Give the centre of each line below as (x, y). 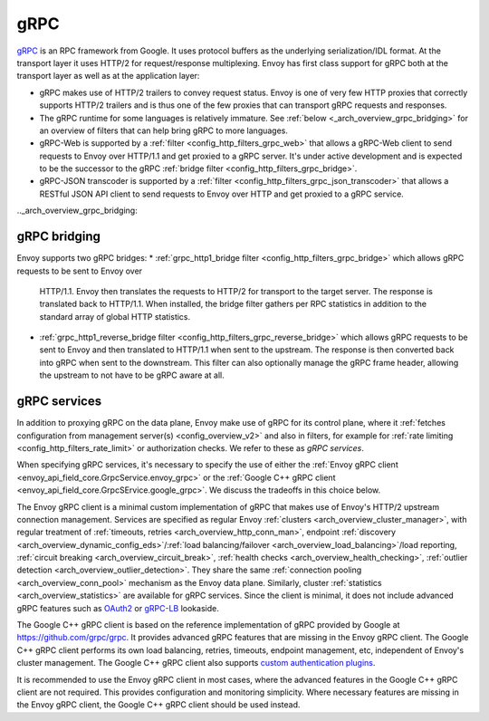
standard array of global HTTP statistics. (115, 316)
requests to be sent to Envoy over (80, 271)
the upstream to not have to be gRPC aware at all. (132, 375)
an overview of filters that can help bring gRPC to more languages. (164, 130)
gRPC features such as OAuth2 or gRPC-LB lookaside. (118, 608)
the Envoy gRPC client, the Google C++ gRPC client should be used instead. (158, 705)
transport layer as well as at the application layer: (108, 76)
